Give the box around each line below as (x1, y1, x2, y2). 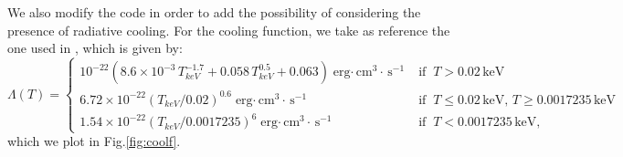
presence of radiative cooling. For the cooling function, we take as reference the (7, 20, 450, 39)
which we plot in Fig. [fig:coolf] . (7, 131, 181, 151)
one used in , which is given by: (7, 38, 183, 58)
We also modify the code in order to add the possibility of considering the (7, 3, 421, 21)
